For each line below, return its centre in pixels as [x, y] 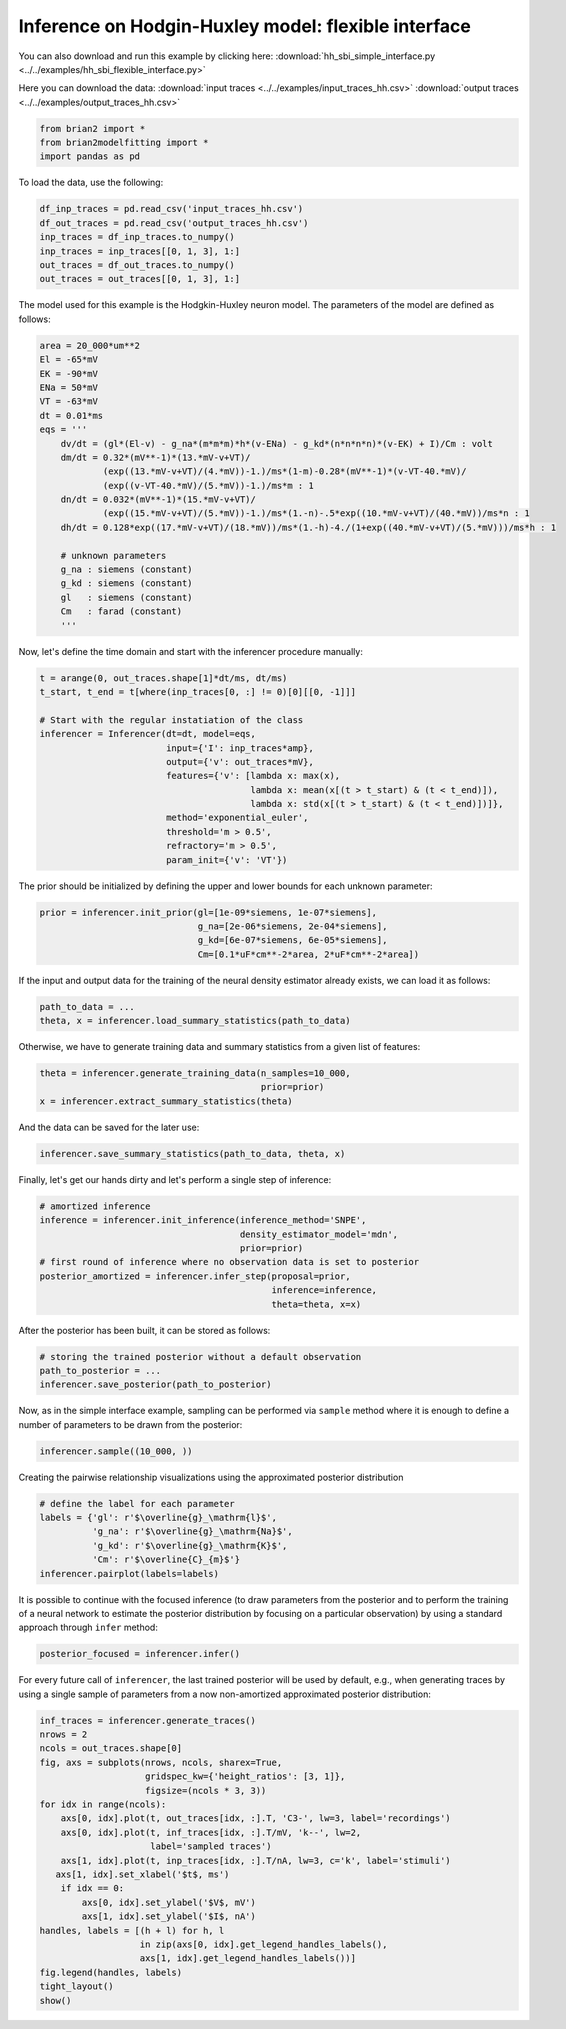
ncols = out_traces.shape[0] [111, 1748]
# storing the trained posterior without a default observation [200, 1356]
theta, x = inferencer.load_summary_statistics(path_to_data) [195, 1021]
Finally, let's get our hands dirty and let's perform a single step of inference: [175, 1179]
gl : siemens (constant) [127, 597]
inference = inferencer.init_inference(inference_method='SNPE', [203, 1220]
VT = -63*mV [69, 401]
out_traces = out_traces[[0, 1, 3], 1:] [139, 279]
